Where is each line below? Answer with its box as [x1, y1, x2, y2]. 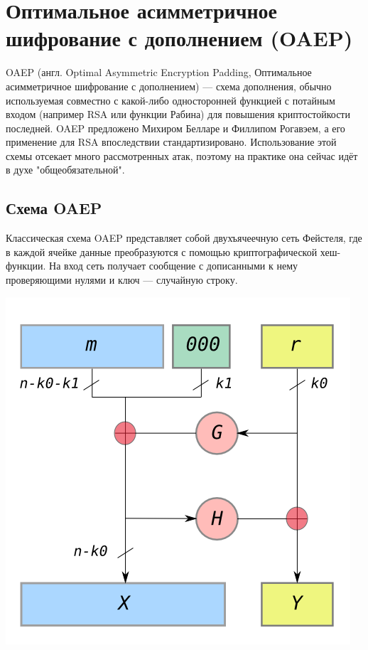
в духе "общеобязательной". [6, 162, 125, 177]
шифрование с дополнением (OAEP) [6, 23, 353, 53]
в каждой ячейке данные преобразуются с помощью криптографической [6, 244, 318, 259]
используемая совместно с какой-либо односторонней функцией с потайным [6, 92, 335, 107]
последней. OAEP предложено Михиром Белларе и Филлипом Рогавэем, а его [6, 120, 345, 135]
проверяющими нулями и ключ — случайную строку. [6, 272, 238, 287]
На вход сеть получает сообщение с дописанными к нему [49, 258, 298, 273]
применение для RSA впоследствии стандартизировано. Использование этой [6, 134, 337, 149]
